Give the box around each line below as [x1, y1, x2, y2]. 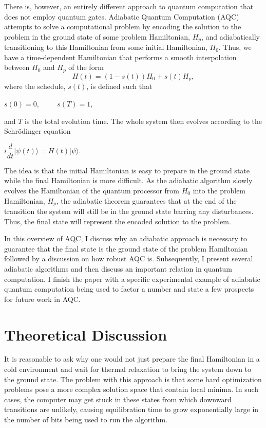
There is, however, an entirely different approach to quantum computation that [4, 1, 254, 11]
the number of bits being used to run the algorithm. [4, 414, 168, 425]
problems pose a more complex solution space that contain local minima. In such [4, 384, 259, 395]
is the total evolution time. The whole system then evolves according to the [25, 115, 262, 126]
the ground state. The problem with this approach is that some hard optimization [4, 373, 262, 384]
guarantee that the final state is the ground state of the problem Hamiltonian [4, 243, 248, 254]
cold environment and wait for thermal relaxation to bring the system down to [4, 364, 252, 374]
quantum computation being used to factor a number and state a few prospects [4, 283, 254, 294]
